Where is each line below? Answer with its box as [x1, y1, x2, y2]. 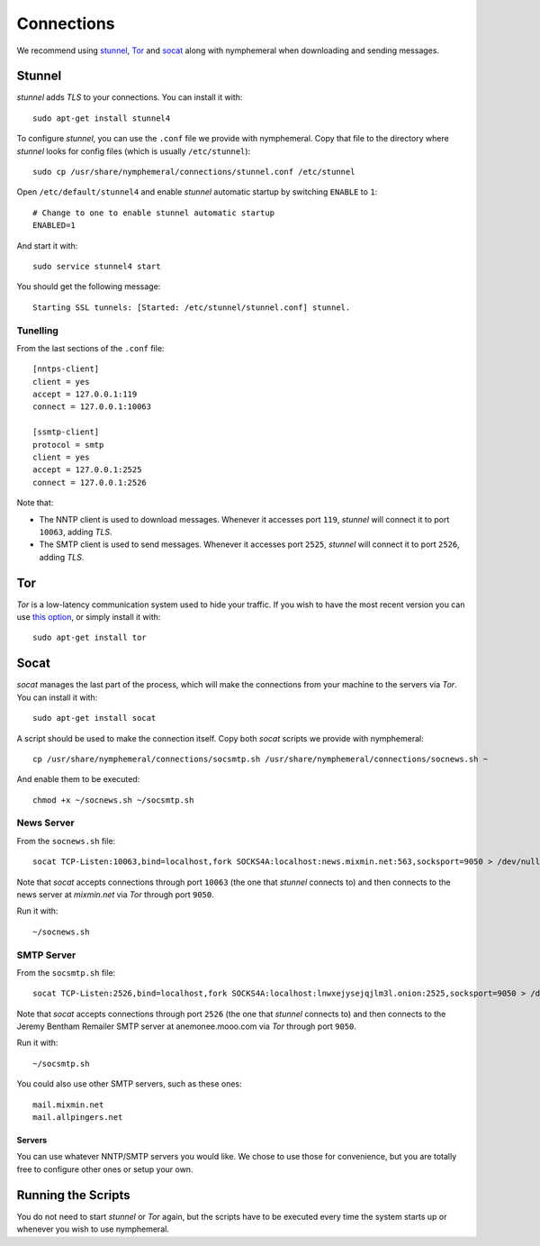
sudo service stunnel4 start [32, 261, 161, 271]
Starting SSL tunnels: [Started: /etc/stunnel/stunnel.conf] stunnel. [32, 302, 351, 313]
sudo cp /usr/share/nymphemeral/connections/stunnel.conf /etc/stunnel [32, 167, 355, 177]
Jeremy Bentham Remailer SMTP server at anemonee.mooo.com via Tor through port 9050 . [16, 1021, 357, 1032]
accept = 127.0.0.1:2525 [32, 465, 142, 475]
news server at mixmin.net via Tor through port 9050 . [16, 889, 215, 900]
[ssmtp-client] [32, 427, 100, 437]
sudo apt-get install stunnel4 [32, 113, 171, 123]
